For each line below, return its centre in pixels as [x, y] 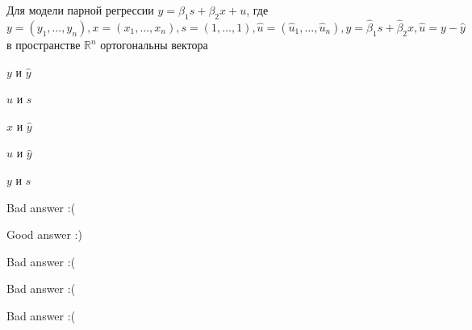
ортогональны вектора [154, 45]
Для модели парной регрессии [80, 10]
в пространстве [44, 45]
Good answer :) [44, 234]
